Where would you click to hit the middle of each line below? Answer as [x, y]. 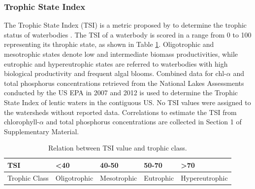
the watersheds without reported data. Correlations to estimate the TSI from [120, 112]
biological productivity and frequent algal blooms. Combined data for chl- [115, 73]
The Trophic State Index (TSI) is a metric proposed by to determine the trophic [126, 25]
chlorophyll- [22, 122]
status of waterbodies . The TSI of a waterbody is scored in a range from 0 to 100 [128, 34]
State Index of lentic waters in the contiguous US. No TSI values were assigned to [127, 102]
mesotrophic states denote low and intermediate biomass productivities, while [121, 54]
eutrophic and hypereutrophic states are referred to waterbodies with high [116, 63]
